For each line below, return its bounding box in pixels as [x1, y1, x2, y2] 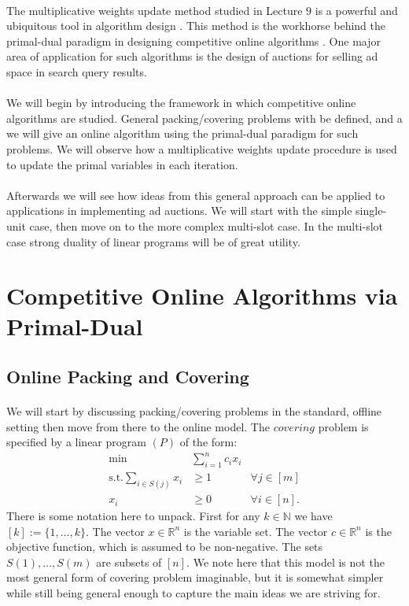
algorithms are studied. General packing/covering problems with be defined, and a [6, 109, 403, 126]
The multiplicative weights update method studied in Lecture [6, 2, 303, 18]
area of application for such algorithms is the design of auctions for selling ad [6, 48, 378, 65]
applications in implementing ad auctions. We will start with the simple [6, 202, 352, 219]
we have [294, 508, 333, 524]
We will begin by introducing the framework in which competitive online [6, 94, 356, 111]
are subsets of [96, 553, 162, 570]
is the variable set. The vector [183, 523, 328, 539]
